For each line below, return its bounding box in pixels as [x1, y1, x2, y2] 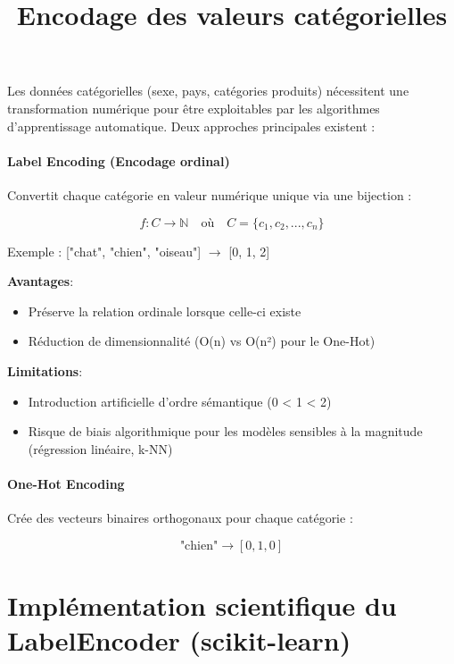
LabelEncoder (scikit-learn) [7, 622, 351, 659]
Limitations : [7, 361, 83, 380]
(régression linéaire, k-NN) [28, 439, 173, 458]
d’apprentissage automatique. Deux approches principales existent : [7, 116, 376, 135]
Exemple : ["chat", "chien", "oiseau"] [7, 241, 202, 260]
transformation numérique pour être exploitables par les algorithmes [7, 98, 380, 117]
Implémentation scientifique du [7, 586, 397, 623]
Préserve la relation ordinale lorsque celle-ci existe [28, 301, 301, 320]
